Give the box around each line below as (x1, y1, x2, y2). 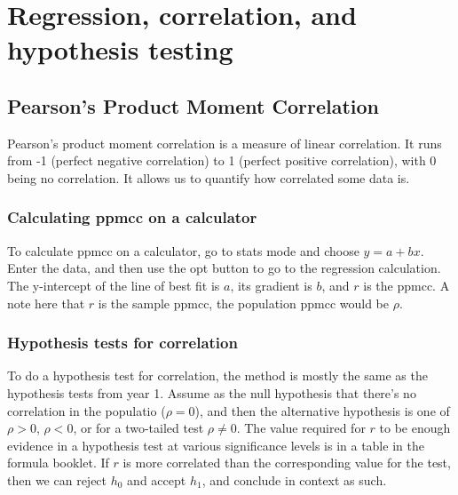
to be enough (379, 419, 451, 437)
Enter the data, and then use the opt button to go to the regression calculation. (7, 259, 441, 277)
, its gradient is (230, 275, 312, 294)
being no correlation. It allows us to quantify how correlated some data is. (7, 168, 410, 187)
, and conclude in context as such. (201, 470, 387, 489)
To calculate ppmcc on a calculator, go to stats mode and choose (7, 241, 359, 259)
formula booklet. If (7, 453, 109, 472)
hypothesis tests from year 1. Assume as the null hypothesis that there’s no (7, 383, 416, 402)
